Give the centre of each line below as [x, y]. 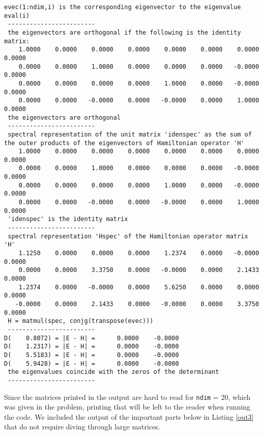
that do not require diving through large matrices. [82, 427]
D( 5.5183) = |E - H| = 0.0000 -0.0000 [92, 355]
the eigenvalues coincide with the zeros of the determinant [113, 372]
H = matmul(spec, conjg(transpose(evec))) [81, 321]
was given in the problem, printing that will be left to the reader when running [127, 407]
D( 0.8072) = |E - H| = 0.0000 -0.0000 [92, 338]
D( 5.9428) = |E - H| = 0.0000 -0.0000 [92, 363]
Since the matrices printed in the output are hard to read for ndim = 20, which [127, 397]
